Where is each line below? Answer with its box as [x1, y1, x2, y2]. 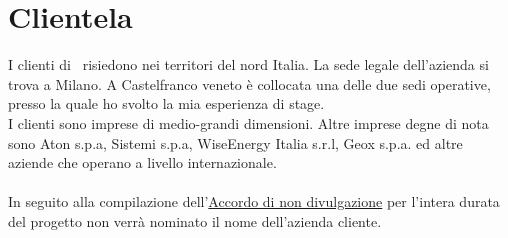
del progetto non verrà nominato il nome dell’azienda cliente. [8, 210, 382, 231]
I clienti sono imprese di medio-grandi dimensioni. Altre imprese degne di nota [8, 112, 489, 133]
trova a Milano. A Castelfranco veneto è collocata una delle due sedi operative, [8, 73, 491, 94]
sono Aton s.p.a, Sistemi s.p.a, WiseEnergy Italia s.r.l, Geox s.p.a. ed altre [8, 132, 463, 153]
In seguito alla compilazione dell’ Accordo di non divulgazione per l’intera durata [8, 191, 500, 212]
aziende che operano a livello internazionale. [8, 152, 277, 173]
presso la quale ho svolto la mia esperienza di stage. [8, 93, 325, 114]
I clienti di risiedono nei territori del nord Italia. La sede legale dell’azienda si [8, 54, 489, 75]
